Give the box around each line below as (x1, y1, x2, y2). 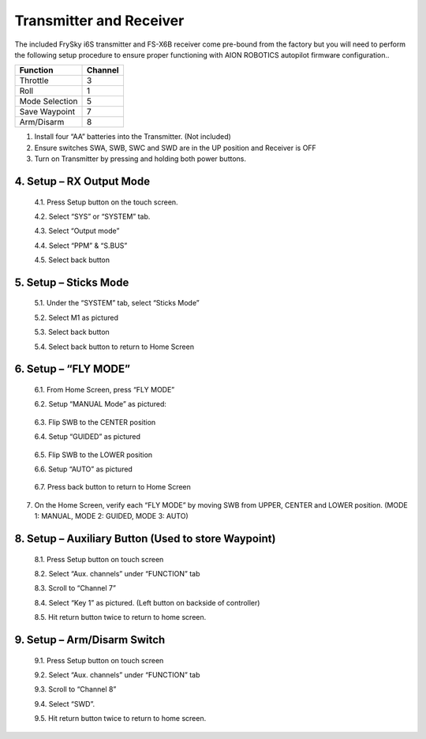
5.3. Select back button (34, 328, 110, 337)
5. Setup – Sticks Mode (14, 276, 129, 289)
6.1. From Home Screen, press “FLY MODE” (34, 385, 175, 395)
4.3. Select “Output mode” (34, 226, 120, 236)
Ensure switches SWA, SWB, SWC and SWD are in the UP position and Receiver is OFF (34, 143, 317, 152)
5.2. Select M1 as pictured (34, 313, 118, 322)
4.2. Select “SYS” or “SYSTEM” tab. (34, 212, 151, 221)
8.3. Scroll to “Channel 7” (34, 583, 116, 593)
